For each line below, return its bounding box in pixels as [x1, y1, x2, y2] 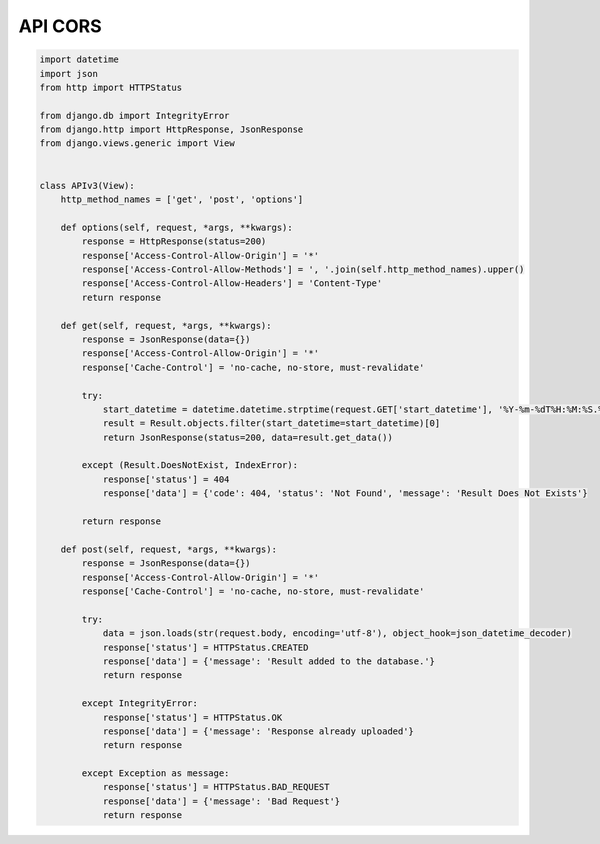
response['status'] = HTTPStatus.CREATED [102, 641, 309, 653]
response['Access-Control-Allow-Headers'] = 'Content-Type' [81, 278, 383, 289]
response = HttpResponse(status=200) [81, 236, 267, 247]
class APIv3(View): [39, 180, 135, 191]
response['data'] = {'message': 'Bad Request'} [102, 795, 341, 807]
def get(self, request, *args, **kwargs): [60, 320, 272, 331]
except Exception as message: [81, 768, 230, 779]
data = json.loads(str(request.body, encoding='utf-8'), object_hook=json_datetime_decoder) [102, 628, 572, 639]
